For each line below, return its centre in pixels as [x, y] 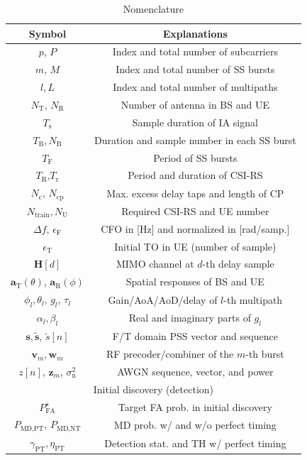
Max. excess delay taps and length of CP [195, 193]
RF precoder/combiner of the [170, 354]
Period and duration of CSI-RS [195, 175]
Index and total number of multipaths [195, 87]
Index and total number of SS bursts [195, 69]
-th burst [265, 354]
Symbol [48, 33]
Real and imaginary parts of [190, 318]
